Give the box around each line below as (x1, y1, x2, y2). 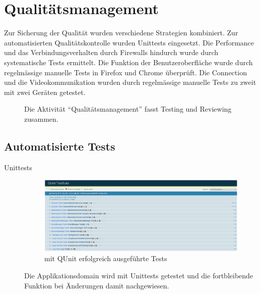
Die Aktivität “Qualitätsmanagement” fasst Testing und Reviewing (24, 104, 232, 114)
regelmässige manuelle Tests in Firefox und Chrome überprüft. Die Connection (4, 67, 247, 77)
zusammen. (24, 113, 58, 124)
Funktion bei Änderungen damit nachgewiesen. (24, 280, 169, 290)
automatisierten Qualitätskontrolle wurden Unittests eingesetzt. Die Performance (4, 37, 254, 47)
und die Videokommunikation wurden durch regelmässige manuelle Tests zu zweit (4, 77, 256, 87)
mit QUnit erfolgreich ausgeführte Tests (44, 253, 167, 264)
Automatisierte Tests (4, 138, 115, 154)
